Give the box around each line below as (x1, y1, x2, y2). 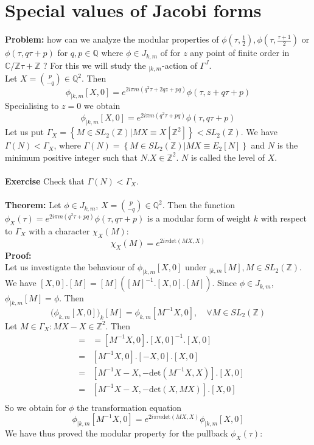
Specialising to (5, 99, 59, 112)
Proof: (5, 248, 32, 261)
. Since (212, 276, 237, 289)
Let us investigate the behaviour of (5, 261, 135, 273)
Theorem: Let (5, 198, 61, 211)
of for (160, 46, 181, 59)
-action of (162, 58, 197, 71)
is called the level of (190, 150, 265, 163)
